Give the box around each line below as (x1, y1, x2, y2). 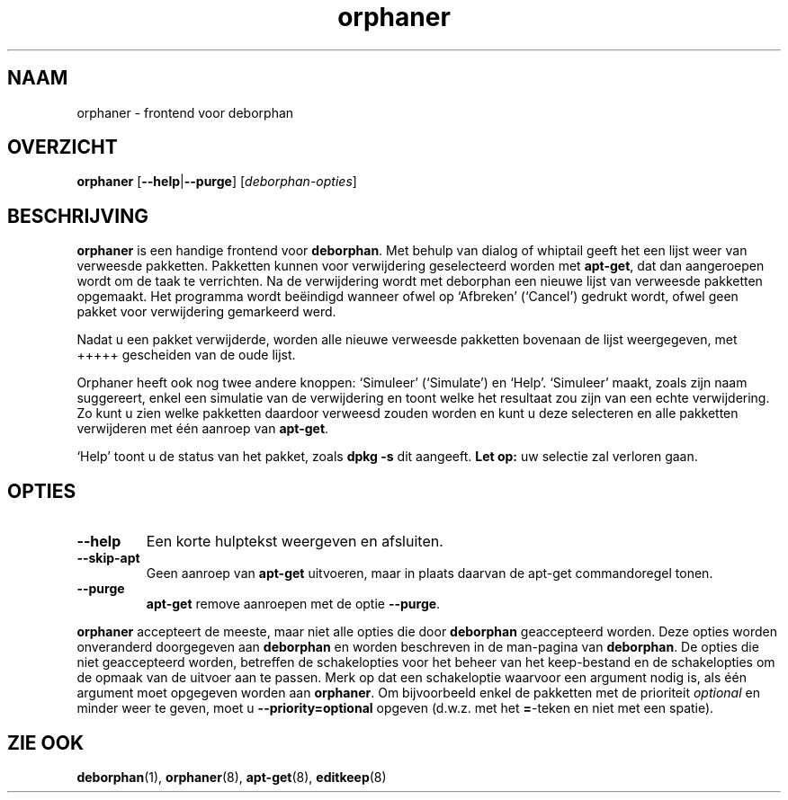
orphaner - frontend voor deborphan (76, 104, 294, 120)
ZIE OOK (7, 731, 85, 754)
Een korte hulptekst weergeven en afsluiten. (146, 532, 443, 551)
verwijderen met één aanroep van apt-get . (76, 421, 329, 437)
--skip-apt (76, 550, 140, 566)
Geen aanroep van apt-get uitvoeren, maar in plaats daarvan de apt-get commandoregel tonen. (146, 565, 713, 582)
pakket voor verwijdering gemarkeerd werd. (76, 304, 336, 320)
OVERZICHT (7, 136, 118, 159)
